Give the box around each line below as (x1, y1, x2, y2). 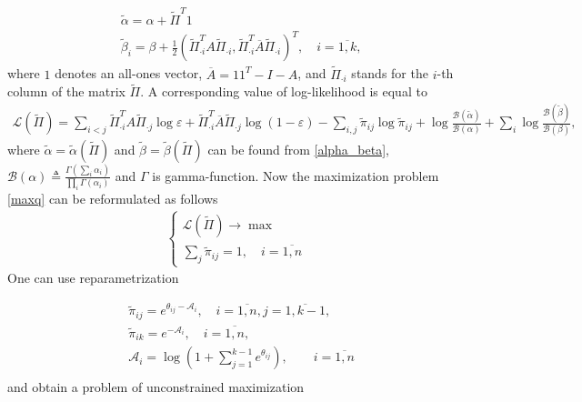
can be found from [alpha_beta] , (207, 139, 390, 158)
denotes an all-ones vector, (55, 64, 203, 83)
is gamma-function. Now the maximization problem (152, 166, 439, 185)
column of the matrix (7, 82, 125, 101)
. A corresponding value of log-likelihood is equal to (140, 82, 427, 101)
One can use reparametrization (7, 268, 179, 287)
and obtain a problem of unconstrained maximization (7, 377, 305, 397)
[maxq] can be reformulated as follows (7, 189, 218, 208)
